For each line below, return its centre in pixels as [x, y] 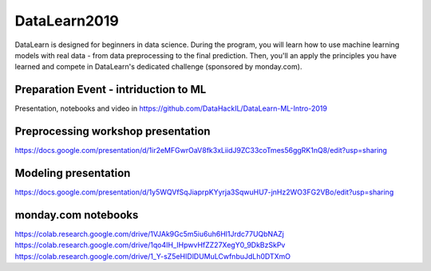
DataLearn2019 [67, 21]
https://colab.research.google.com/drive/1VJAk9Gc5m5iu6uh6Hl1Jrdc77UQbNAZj [150, 234]
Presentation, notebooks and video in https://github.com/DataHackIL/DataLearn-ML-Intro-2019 [171, 108]
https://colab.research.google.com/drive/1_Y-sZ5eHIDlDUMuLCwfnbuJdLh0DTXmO [153, 256]
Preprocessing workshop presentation [113, 132]
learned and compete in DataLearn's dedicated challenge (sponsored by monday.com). [158, 67]
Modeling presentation [73, 173]
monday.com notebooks [77, 215]
